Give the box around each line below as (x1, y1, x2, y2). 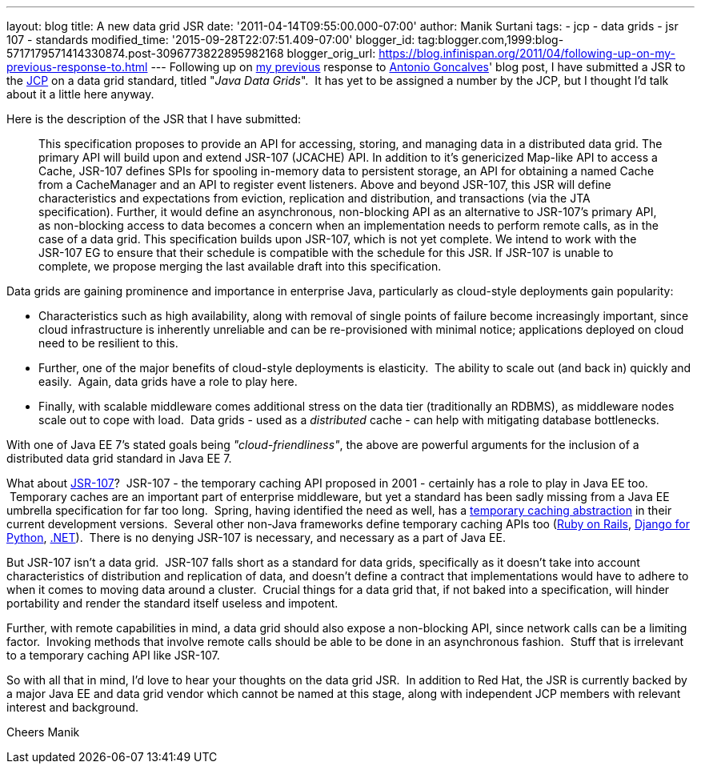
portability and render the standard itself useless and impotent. (6, 596, 338, 610)
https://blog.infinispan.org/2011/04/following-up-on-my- (379, 46, 676, 60)
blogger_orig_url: (286, 46, 376, 60)
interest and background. (6, 700, 139, 714)
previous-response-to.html (6, 60, 148, 74)
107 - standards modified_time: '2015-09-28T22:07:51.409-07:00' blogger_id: (6, 33, 415, 46)
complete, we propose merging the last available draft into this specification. (38, 259, 442, 273)
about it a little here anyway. (6, 87, 154, 101)
